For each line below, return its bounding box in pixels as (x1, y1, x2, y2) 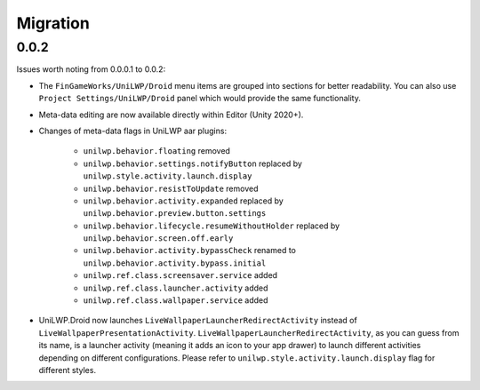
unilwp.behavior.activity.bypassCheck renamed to (83, 245, 297, 256)
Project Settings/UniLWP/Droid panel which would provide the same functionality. (38, 93, 362, 104)
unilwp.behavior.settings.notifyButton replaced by (83, 158, 302, 169)
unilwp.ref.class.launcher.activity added (83, 283, 268, 293)
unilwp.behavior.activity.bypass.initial (83, 258, 267, 268)
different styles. (38, 364, 97, 375)
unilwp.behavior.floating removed (83, 146, 231, 156)
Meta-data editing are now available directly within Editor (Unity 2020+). (38, 109, 304, 120)
